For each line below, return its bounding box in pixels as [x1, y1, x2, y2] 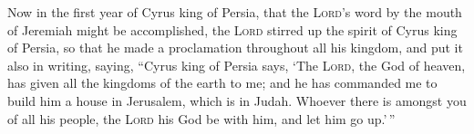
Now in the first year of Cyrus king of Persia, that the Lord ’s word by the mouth [7, 3, 462, 21]
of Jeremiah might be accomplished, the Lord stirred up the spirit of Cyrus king [7, 20, 458, 39]
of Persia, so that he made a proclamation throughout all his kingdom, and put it [7, 38, 463, 57]
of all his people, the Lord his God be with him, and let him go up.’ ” [7, 109, 396, 128]
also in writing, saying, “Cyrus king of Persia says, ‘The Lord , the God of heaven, [7, 55, 466, 74]
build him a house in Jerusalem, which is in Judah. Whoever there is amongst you [7, 91, 467, 110]
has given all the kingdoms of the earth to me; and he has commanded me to [7, 73, 438, 92]
